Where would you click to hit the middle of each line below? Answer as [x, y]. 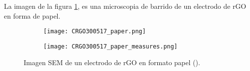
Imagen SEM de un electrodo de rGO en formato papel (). [112, 62]
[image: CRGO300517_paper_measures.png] [111, 46]
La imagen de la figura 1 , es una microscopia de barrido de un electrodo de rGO [125, 6]
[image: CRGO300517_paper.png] [95, 32]
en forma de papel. [32, 15]
